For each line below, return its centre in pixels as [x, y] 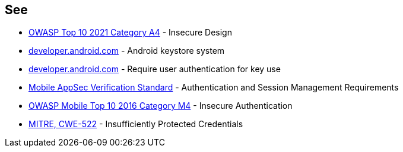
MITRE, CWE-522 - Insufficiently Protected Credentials [136, 124]
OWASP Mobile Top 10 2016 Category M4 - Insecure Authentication [161, 106]
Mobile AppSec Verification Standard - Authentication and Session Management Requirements [214, 88]
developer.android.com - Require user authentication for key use [155, 69]
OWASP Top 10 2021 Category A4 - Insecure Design [130, 33]
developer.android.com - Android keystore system [127, 51]
